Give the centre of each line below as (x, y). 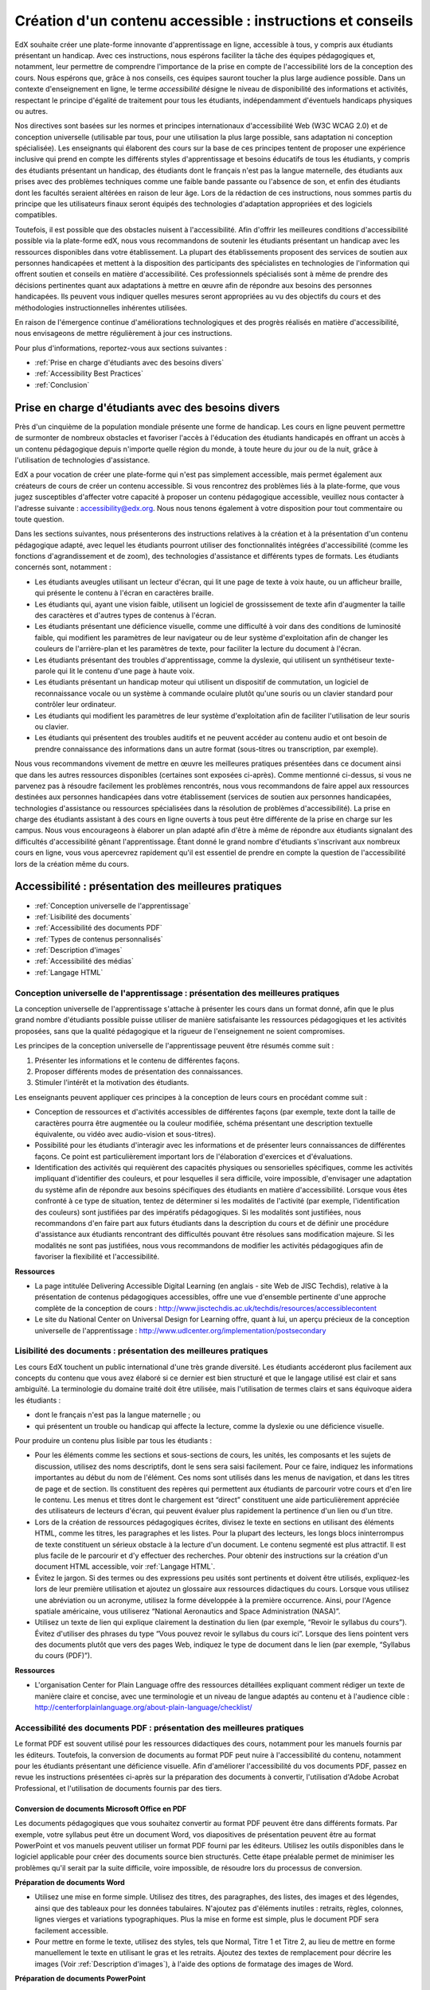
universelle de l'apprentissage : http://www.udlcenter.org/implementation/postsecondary (180, 1330)
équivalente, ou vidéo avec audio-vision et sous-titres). (125, 1134)
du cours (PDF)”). (63, 1656)
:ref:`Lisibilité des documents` (83, 916)
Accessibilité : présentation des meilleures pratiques (149, 886)
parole (45, 671)
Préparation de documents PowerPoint (80, 1979)
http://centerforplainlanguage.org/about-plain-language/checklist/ (143, 1707)
